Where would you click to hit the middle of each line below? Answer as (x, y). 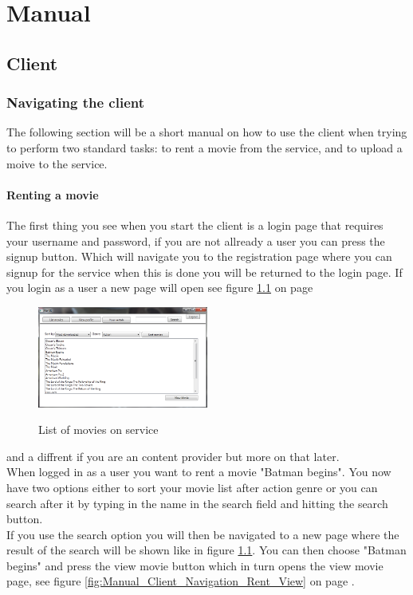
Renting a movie (53, 194)
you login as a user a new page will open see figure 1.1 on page (160, 288)
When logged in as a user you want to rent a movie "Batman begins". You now (199, 472)
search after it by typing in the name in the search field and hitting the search (197, 503)
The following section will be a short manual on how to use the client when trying (207, 132)
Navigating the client (76, 102)
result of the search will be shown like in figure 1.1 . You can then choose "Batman (206, 550)
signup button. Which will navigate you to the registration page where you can (199, 256)
